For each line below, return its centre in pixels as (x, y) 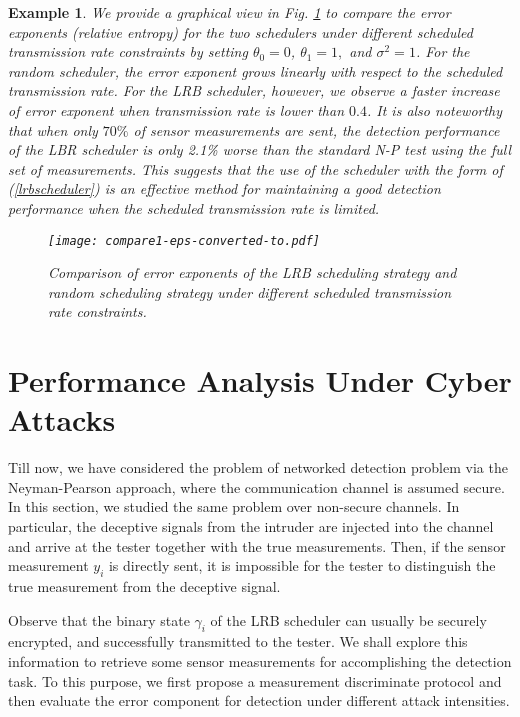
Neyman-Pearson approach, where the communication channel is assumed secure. (256, 486)
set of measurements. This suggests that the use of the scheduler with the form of (255, 168)
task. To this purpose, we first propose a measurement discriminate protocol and (255, 680)
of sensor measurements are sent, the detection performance (316, 129)
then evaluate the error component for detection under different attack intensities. (259, 700)
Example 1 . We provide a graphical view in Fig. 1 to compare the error (229, 12)
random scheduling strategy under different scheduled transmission (250, 291)
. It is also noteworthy (434, 109)
